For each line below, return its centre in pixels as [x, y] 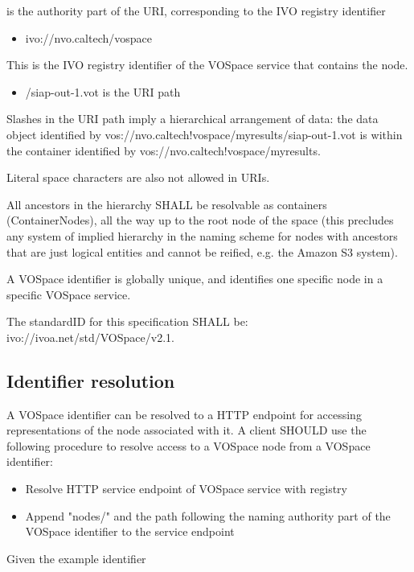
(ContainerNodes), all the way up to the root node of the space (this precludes [200, 220]
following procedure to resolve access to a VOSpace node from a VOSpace [189, 445]
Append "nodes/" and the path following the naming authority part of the [208, 515]
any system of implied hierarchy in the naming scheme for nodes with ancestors [202, 235]
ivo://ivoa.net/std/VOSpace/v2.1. [90, 337]
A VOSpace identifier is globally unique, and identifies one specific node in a [195, 279]
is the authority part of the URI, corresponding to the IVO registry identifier [196, 10]
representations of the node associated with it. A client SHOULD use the [187, 430]
